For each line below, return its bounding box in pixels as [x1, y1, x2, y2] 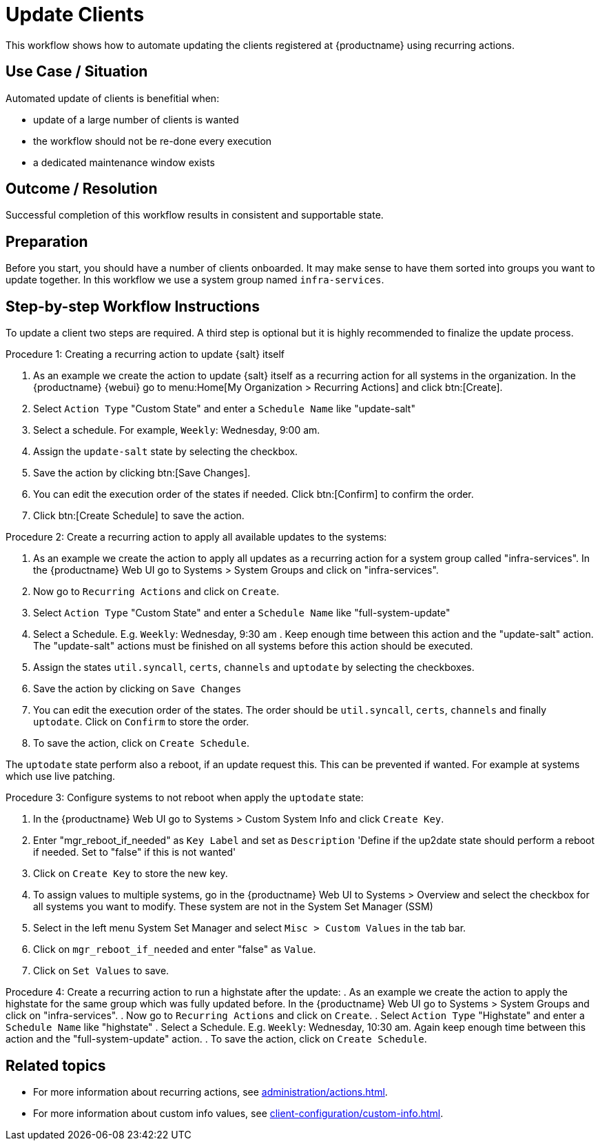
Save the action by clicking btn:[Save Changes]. [33, 467, 251, 479]
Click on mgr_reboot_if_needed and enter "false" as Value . [33, 943, 316, 956]
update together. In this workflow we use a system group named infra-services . [6, 274, 384, 286]
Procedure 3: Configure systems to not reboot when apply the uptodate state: [6, 792, 364, 804]
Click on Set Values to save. [33, 965, 169, 977]
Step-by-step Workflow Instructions [6, 297, 260, 315]
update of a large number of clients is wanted [33, 113, 239, 125]
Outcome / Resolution [6, 180, 158, 198]
